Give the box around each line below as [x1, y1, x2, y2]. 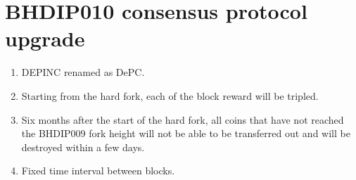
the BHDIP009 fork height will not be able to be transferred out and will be [21, 126, 350, 141]
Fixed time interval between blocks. [21, 163, 175, 178]
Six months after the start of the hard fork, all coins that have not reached [21, 112, 344, 127]
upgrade [5, 24, 85, 53]
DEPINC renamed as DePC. [21, 65, 145, 79]
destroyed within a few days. [21, 139, 145, 154]
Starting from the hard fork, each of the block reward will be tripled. [21, 88, 319, 103]
